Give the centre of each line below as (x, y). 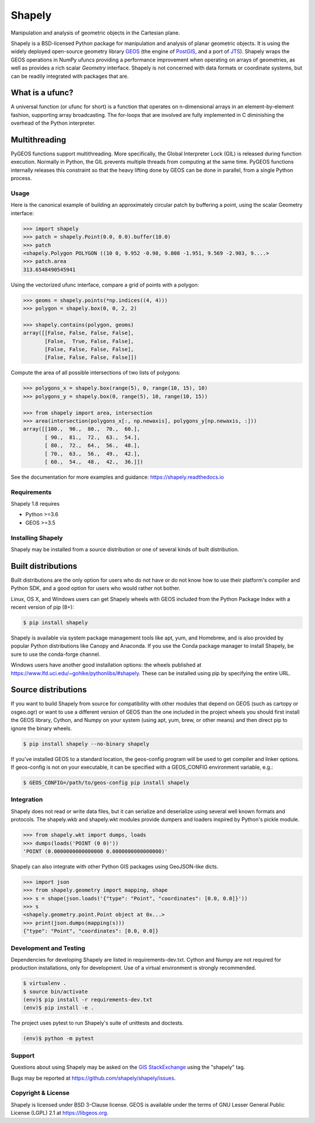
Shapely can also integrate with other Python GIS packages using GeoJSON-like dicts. (115, 866)
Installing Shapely (37, 538)
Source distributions (49, 690)
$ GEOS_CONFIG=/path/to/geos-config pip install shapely (106, 782)
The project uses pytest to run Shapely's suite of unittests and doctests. (97, 1023)
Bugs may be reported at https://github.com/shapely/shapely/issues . (93, 1078)
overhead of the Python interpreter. (53, 123)
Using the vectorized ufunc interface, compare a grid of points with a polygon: (105, 285)
